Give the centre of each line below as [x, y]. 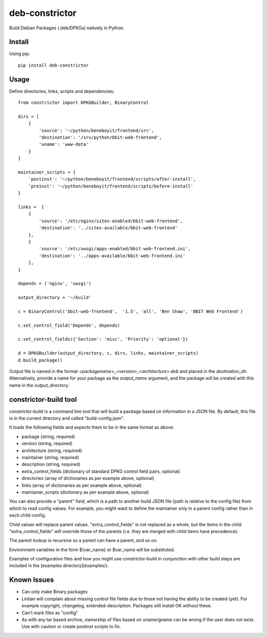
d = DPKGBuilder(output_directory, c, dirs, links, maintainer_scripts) [108, 353]
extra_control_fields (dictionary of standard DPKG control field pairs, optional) [101, 471]
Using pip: [20, 54]
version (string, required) [47, 444]
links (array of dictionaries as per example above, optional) [82, 485]
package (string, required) [48, 436]
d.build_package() [40, 360]
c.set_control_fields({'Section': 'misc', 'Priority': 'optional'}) [103, 339]
